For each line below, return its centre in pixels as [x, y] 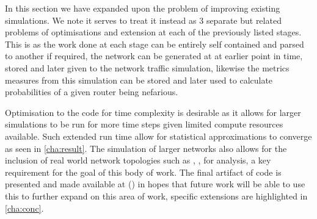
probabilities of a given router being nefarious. [92, 92]
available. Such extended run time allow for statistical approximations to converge [158, 136]
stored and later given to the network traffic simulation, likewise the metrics [147, 67]
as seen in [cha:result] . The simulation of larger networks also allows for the [146, 148]
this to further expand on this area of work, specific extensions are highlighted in [156, 196]
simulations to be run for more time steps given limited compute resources [144, 124]
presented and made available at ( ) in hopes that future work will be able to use [155, 184]
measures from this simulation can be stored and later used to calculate [139, 80]
